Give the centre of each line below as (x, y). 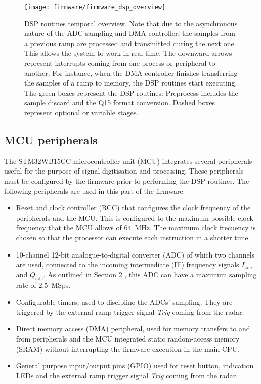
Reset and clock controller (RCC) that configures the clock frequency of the (133, 208)
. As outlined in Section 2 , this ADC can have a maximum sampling (150, 274)
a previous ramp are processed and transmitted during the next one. (130, 43)
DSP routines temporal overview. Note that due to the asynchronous (131, 23)
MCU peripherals (51, 139)
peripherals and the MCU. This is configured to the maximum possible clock (135, 217)
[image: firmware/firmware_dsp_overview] (95, 7)
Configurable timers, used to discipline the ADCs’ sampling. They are (124, 302)
